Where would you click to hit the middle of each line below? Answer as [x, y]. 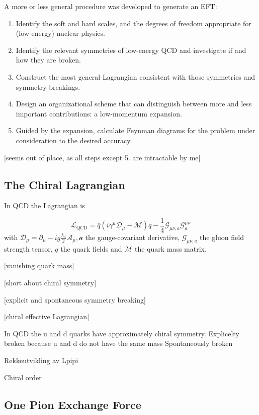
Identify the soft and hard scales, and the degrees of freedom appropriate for [134, 23]
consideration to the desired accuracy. [74, 140]
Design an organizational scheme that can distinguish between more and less [134, 104]
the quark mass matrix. [170, 248]
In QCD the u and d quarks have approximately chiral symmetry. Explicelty [122, 333]
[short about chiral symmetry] [50, 282]
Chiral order [23, 377]
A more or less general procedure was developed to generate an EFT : [111, 6]
